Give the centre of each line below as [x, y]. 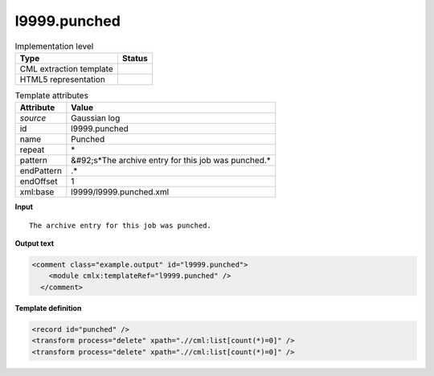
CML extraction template [66, 68]
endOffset [39, 182]
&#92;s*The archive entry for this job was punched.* [171, 161]
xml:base [37, 192]
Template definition [48, 308]
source [33, 118]
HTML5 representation [63, 79]
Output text [35, 243]
